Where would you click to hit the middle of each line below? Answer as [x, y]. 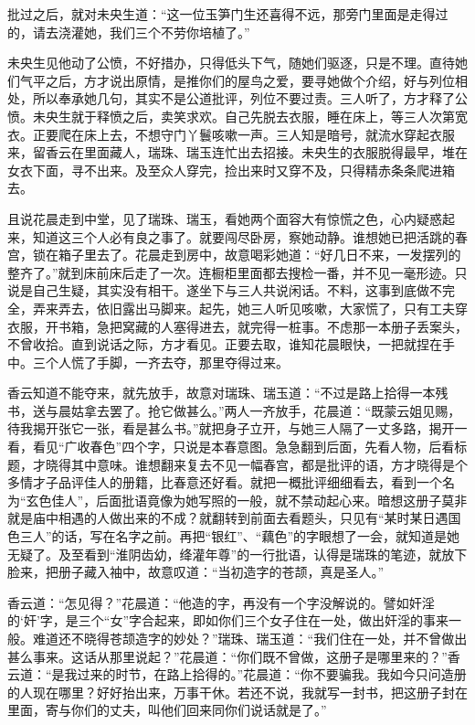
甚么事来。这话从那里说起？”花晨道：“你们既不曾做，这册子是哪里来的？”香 [234, 656]
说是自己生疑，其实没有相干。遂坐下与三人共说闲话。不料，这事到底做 [218, 290]
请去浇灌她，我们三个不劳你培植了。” [141, 32]
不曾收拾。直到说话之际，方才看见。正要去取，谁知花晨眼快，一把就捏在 [225, 344]
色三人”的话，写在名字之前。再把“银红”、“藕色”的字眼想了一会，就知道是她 [234, 536]
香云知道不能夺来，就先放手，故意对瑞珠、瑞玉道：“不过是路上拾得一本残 [228, 393]
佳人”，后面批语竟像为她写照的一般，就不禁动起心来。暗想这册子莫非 [259, 500]
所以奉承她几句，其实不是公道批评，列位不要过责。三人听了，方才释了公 [250, 98]
